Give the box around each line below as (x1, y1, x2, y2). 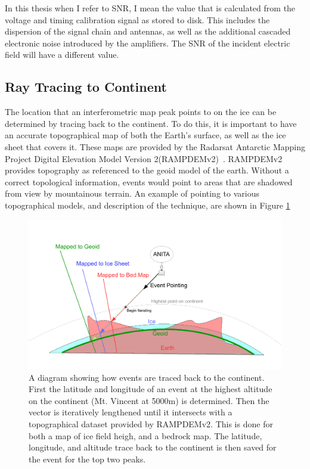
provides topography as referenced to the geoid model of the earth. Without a (5, 164, 289, 176)
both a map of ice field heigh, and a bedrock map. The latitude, (29, 429, 262, 442)
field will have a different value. (5, 48, 119, 61)
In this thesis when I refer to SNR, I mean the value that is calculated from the (5, 2, 296, 14)
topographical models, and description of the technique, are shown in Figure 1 (5, 198, 290, 211)
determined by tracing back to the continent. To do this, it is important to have (5, 117, 297, 129)
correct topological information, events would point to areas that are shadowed (5, 175, 293, 188)
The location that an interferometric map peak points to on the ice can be (5, 105, 277, 118)
